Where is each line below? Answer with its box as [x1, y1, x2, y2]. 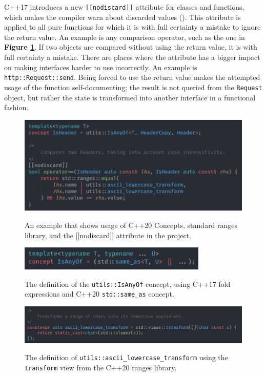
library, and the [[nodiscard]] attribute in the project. [25, 229, 192, 240]
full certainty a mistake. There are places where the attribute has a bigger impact [4, 52, 260, 62]
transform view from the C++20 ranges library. [25, 362, 177, 372]
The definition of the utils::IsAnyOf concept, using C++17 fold [25, 278, 231, 289]
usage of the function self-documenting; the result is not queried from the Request [4, 81, 262, 92]
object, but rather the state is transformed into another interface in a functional [4, 92, 256, 102]
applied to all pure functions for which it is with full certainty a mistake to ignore [4, 22, 261, 32]
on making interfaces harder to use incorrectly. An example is [4, 61, 197, 72]
